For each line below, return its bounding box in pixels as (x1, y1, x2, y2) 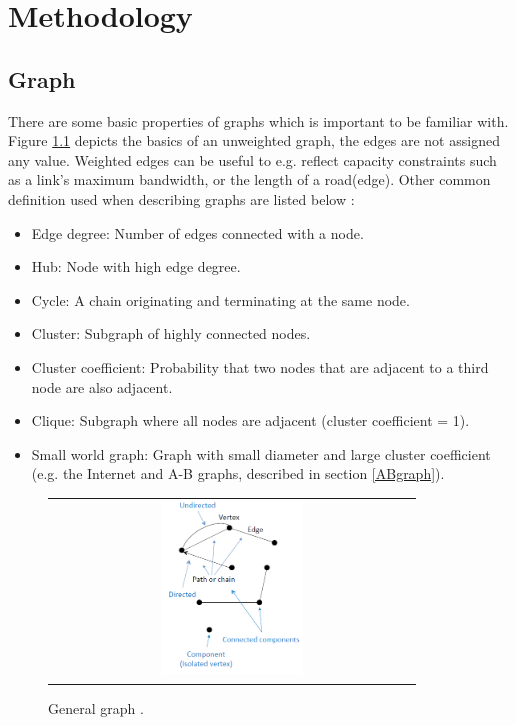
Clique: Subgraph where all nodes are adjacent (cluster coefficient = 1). (31, 410, 470, 431)
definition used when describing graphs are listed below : (8, 188, 355, 209)
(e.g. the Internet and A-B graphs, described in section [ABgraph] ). (31, 463, 445, 484)
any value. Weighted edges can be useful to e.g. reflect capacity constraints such (8, 149, 497, 170)
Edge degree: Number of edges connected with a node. (31, 222, 364, 243)
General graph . (48, 697, 144, 718)
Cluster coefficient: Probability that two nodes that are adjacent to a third (31, 356, 489, 377)
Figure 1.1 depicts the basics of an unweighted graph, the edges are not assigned (8, 130, 500, 151)
